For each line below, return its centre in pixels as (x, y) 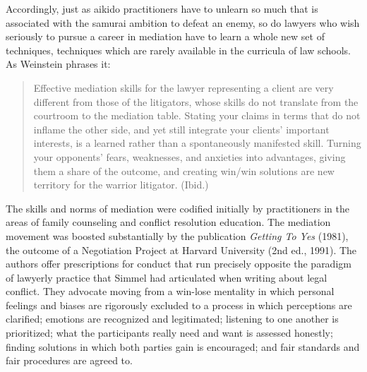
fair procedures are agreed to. (69, 360)
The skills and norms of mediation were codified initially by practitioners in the (178, 208)
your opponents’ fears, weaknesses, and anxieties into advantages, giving (189, 156)
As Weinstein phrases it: (58, 64)
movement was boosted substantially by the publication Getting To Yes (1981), (177, 235)
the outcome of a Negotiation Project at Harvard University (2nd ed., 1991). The (181, 250)
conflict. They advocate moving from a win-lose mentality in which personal (170, 291)
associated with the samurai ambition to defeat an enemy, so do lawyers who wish (183, 22)
